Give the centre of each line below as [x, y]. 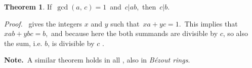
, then [146, 6]
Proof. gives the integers [43, 23]
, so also [235, 33]
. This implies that [208, 23]
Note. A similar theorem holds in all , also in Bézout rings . [97, 60]
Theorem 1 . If [28, 6]
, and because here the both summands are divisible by [132, 33]
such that [125, 23]
